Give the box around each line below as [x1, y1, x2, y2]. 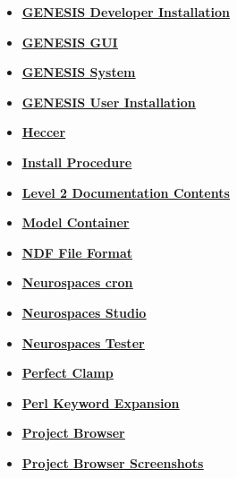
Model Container [21, 213, 130, 232]
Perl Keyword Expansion [21, 393, 180, 412]
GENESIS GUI [21, 32, 118, 51]
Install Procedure [21, 152, 132, 171]
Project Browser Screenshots [21, 453, 204, 472]
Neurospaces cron [21, 273, 133, 292]
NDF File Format [21, 243, 133, 261]
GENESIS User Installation [21, 92, 196, 111]
